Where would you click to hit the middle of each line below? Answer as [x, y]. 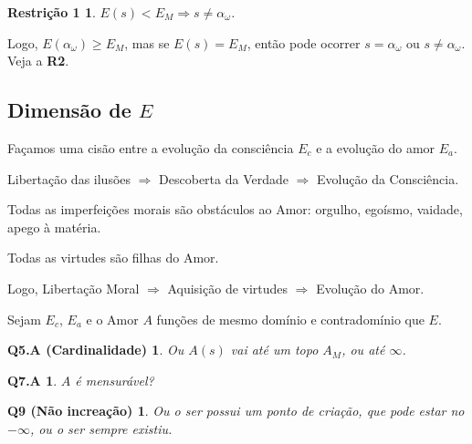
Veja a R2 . [38, 61]
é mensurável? [115, 380]
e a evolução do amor [376, 147]
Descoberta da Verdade [224, 178]
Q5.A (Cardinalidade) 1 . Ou [96, 350]
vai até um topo [274, 350]
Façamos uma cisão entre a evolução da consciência [151, 147]
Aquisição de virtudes [228, 288]
